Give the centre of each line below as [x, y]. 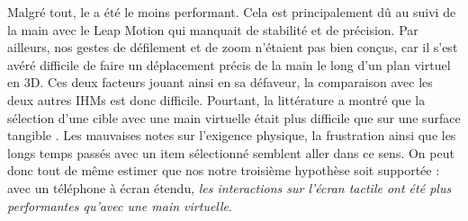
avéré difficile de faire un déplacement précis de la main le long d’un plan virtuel [229, 64]
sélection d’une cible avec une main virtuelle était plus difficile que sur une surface [234, 117]
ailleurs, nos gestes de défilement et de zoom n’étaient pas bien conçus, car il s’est [233, 47]
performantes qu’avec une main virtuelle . [120, 205]
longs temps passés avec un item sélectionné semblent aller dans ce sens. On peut [231, 152]
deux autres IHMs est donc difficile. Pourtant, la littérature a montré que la [216, 99]
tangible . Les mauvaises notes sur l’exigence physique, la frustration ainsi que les [232, 135]
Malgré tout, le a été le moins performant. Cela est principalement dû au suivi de [232, 12]
